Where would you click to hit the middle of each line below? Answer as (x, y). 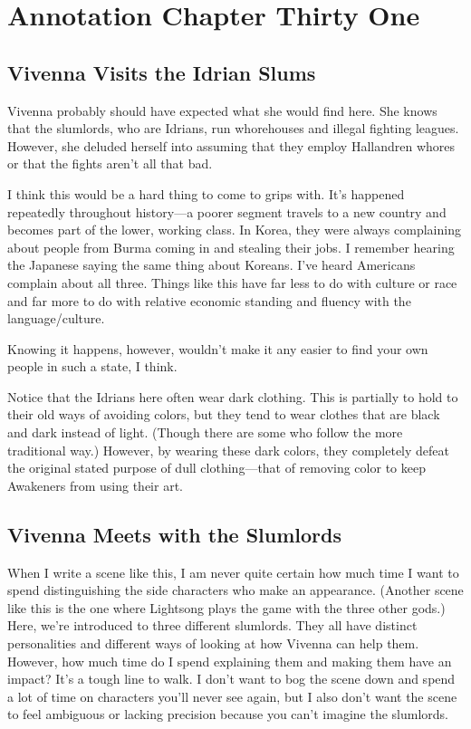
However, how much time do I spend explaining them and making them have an (230, 661)
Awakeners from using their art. (95, 485)
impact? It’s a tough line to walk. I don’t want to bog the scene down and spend (231, 679)
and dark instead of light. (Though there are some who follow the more (205, 432)
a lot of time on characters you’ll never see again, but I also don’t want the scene (232, 696)
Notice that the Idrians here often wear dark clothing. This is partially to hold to (233, 396)
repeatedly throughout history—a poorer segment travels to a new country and (227, 211)
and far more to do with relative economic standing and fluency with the (209, 300)
